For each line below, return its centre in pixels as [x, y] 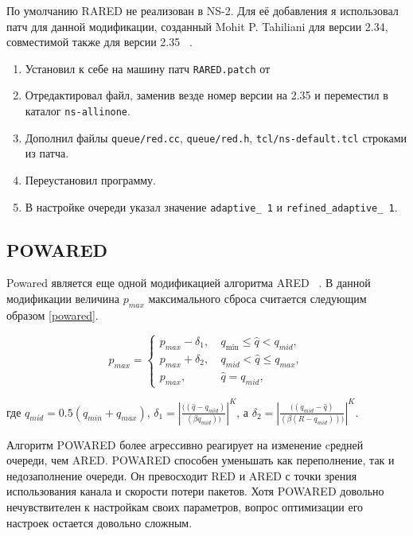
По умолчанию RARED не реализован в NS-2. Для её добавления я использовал [203, 10]
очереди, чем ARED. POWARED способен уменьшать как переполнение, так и [201, 460]
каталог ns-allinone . [78, 111]
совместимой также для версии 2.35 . [99, 42]
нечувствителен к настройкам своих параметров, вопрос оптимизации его [185, 506]
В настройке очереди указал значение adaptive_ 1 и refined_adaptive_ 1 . [211, 206]
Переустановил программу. [91, 179]
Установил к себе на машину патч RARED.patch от [148, 68]
